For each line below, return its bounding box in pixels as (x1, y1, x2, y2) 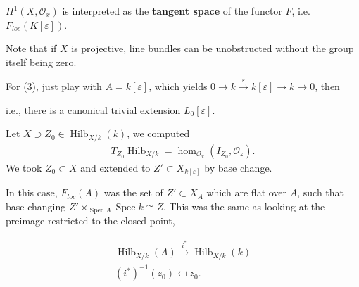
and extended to (80, 160, 151, 174)
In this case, (6, 185, 58, 200)
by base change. (204, 160, 272, 174)
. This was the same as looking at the (163, 198, 325, 213)
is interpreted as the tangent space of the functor (62, 4, 282, 18)
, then (315, 79, 340, 94)
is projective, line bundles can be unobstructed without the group (71, 41, 354, 56)
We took (6, 160, 42, 174)
